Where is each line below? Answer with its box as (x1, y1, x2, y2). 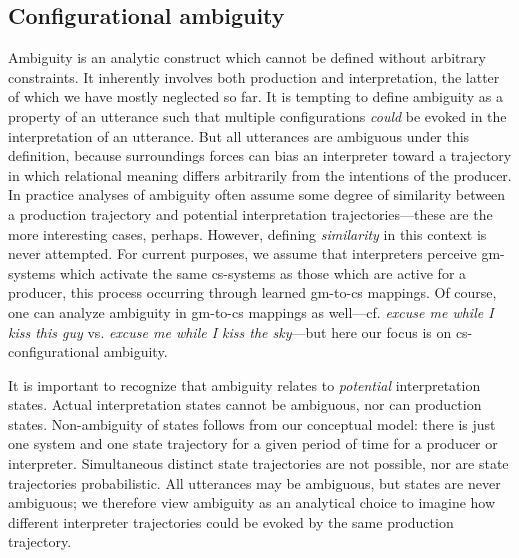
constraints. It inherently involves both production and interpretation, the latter (8, 66, 500, 87)
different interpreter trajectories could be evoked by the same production (8, 511, 454, 532)
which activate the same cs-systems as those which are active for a (59, 262, 467, 283)
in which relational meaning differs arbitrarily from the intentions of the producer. (8, 164, 512, 185)
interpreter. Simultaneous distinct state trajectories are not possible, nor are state (8, 453, 509, 474)
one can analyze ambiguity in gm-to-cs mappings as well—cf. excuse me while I (8, 301, 494, 322)
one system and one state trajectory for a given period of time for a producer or (8, 433, 498, 454)
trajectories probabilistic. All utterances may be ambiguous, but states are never (8, 472, 501, 493)
